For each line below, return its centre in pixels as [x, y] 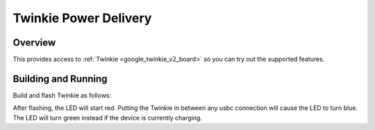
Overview [34, 43]
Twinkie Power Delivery [82, 18]
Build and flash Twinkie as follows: [62, 95]
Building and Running [60, 78]
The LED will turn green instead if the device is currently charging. [108, 118]
